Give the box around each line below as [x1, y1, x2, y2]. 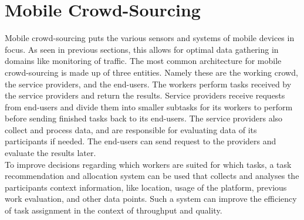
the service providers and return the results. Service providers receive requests [5, 89, 285, 101]
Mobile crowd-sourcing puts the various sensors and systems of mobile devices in [5, 32, 295, 44]
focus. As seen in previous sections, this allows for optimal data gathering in [5, 43, 279, 55]
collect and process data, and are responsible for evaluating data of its [5, 123, 257, 136]
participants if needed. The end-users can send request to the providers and [5, 135, 276, 147]
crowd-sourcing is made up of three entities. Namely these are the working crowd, [5, 66, 298, 78]
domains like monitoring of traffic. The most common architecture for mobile [5, 55, 282, 67]
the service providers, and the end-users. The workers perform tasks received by [5, 77, 292, 90]
